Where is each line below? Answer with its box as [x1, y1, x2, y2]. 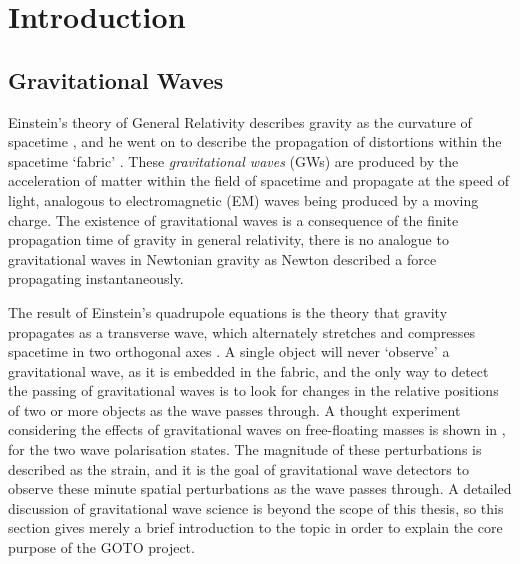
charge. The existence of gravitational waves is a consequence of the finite [8, 209, 459, 230]
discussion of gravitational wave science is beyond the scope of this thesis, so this [8, 497, 504, 518]
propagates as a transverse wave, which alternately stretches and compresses [8, 321, 476, 342]
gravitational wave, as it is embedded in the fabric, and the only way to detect [8, 360, 489, 381]
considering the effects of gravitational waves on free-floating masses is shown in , [8, 419, 506, 440]
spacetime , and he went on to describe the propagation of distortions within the [8, 131, 502, 152]
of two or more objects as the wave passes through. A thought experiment [8, 399, 461, 420]
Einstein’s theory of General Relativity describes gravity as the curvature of [8, 111, 472, 132]
